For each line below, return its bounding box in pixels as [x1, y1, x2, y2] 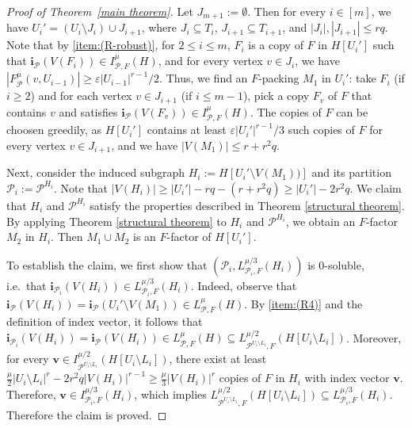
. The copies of [250, 103, 322, 120]
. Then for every [247, 3, 326, 19]
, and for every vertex [158, 52, 263, 69]
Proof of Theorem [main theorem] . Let [6, 3, 193, 19]
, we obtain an [285, 212, 356, 229]
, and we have [111, 136, 178, 153]
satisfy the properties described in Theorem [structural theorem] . [90, 197, 405, 213]
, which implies [134, 385, 207, 402]
